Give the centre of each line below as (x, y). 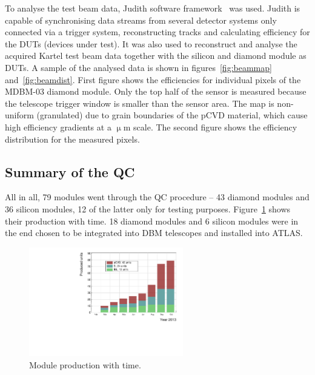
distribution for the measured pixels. (72, 139)
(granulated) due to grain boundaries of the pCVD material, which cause (172, 115)
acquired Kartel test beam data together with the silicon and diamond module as (156, 56)
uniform (19, 115)
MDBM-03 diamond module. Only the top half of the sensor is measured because (156, 91)
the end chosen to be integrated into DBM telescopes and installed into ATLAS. (154, 233)
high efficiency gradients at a (58, 127)
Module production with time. (85, 365)
